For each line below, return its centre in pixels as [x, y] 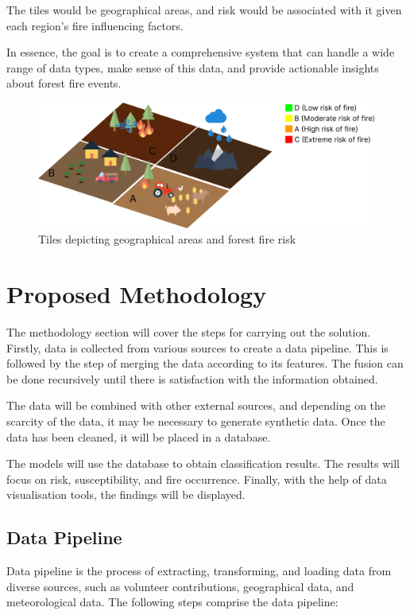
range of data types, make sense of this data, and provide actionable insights [193, 67]
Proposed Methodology [137, 294]
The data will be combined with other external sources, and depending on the [196, 405]
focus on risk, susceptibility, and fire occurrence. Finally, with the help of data [197, 479]
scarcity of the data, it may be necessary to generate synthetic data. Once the [196, 421]
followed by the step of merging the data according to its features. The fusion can [205, 363]
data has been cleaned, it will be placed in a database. [139, 436]
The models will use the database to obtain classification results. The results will [203, 463]
